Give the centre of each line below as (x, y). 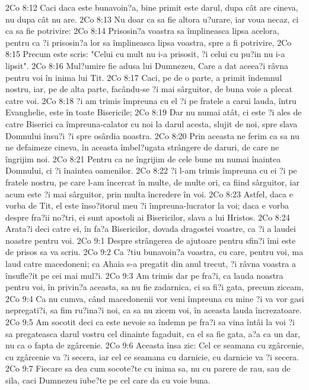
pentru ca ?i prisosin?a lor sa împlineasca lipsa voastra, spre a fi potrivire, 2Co (149, 42)
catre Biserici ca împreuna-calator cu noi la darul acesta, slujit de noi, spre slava (152, 123)
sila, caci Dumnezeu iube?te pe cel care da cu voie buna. (108, 380)
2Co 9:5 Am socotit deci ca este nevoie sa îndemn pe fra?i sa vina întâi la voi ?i (150, 322)
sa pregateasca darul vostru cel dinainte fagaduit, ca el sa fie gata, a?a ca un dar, (153, 333)
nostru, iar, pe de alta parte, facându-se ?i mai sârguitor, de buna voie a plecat (149, 89)
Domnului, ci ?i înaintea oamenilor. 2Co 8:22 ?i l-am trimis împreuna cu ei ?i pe (151, 170)
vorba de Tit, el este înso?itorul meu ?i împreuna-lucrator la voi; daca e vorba (147, 205)
